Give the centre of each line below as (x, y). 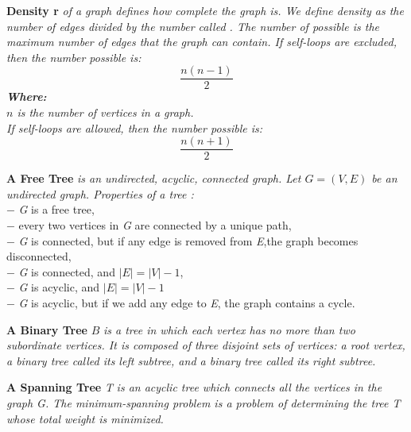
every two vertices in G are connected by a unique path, (155, 225)
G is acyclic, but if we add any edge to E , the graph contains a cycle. (187, 303)
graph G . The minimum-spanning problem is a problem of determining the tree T (204, 403)
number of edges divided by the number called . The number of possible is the (193, 26)
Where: (27, 96)
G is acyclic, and (59, 287)
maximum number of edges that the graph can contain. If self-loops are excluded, (202, 42)
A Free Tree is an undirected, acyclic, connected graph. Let (154, 178)
